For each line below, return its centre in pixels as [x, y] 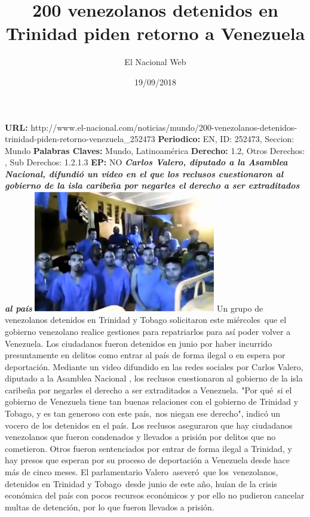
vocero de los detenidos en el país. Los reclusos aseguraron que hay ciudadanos [149, 425]
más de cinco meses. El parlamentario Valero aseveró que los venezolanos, [142, 472]
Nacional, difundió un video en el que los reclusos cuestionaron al [144, 173]
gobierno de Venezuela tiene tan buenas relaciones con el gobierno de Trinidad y [152, 401]
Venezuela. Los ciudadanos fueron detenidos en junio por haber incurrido [139, 343]
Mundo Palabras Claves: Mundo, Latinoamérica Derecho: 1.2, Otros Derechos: [155, 150]
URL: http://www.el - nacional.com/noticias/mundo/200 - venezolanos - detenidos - [151, 127]
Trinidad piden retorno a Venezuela [155, 33]
